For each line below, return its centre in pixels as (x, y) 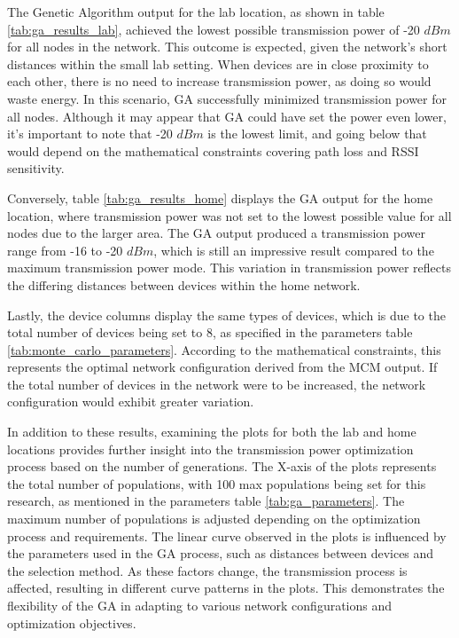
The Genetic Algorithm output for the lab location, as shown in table (196, 12)
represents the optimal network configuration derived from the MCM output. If (222, 367)
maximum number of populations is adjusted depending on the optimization (214, 519)
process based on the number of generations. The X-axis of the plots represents (222, 466)
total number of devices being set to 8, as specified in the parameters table (210, 332)
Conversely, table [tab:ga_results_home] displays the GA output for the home (220, 197)
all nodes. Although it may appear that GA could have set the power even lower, (227, 116)
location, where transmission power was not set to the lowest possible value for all (229, 215)
